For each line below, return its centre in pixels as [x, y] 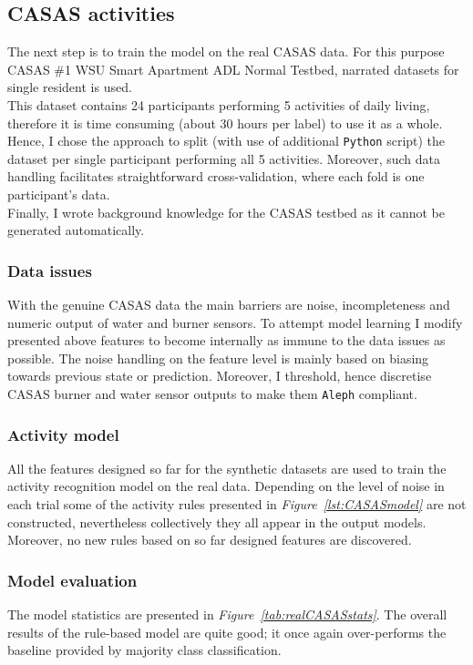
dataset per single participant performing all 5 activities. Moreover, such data [224, 158]
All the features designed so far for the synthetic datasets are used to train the [227, 468]
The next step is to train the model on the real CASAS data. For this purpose [226, 51]
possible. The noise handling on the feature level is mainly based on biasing [218, 358]
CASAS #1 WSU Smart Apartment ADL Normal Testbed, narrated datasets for [233, 69]
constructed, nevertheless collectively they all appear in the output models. [217, 522]
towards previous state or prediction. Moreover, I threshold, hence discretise [220, 376]
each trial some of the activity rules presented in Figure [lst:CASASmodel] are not [237, 504]
